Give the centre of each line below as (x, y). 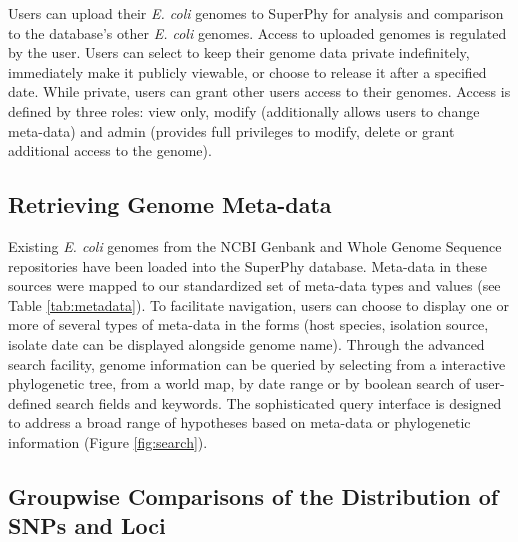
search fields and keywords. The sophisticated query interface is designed (279, 402)
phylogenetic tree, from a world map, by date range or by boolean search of (239, 383)
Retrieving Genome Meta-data (170, 204)
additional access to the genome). (110, 150)
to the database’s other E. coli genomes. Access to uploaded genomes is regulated (257, 32)
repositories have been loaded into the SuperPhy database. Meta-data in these (247, 265)
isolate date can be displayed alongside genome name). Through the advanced (246, 343)
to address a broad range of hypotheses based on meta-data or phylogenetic (239, 422)
